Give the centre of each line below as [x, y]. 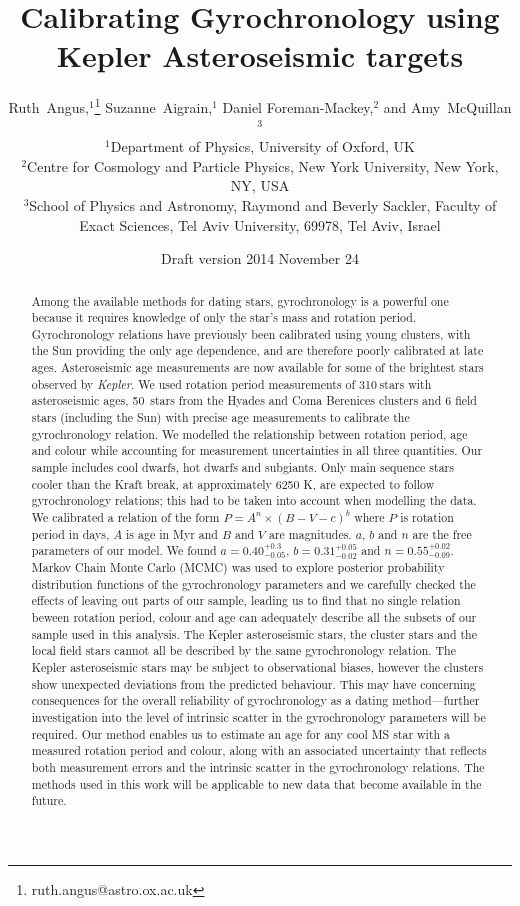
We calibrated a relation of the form [125, 517]
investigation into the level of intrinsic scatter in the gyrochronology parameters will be [258, 717]
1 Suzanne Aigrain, [153, 105]
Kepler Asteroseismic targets [260, 55]
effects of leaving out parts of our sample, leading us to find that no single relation [246, 600]
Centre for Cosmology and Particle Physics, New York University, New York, [263, 165]
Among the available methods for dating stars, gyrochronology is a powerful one [240, 300]
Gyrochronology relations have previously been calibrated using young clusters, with [251, 333]
